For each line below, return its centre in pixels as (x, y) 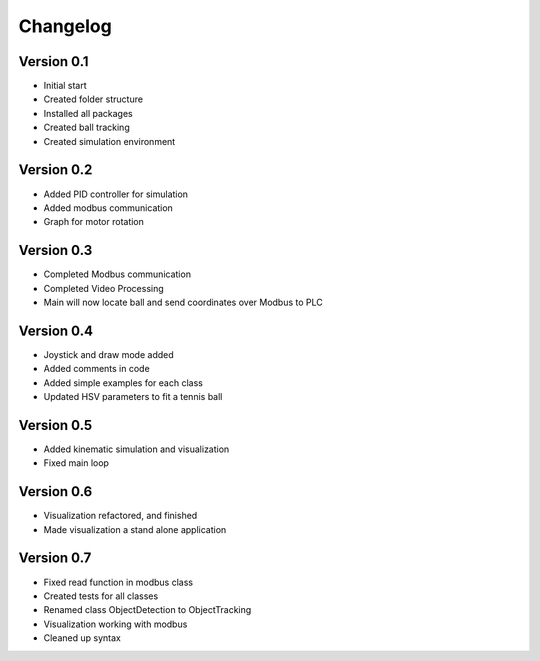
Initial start (65, 86)
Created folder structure (93, 99)
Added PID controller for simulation (116, 194)
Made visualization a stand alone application (135, 529)
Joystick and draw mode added (108, 354)
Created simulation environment (109, 141)
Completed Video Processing (103, 288)
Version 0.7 (55, 558)
